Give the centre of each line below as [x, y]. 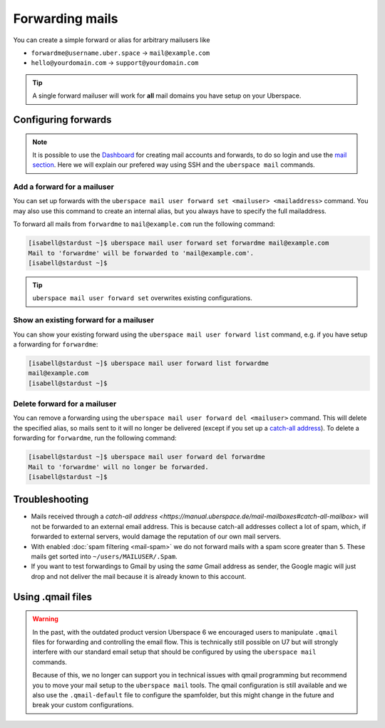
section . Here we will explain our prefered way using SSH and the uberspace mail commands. [174, 165]
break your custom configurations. [83, 705]
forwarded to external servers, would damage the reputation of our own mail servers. [156, 537]
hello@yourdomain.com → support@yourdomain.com [115, 63]
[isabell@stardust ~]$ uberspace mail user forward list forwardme [149, 363]
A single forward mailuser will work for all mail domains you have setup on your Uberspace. [167, 96]
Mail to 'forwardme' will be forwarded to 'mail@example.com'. [141, 253]
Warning [45, 619]
